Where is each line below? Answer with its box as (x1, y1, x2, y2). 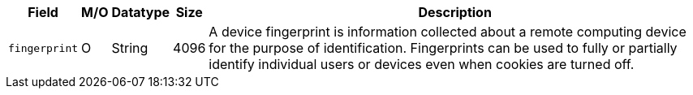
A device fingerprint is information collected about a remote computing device (209, 24, 687, 40)
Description (418, 4, 492, 20)
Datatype (111, 4, 170, 20)
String (111, 40, 148, 56)
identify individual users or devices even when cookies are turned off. (209, 56, 635, 72)
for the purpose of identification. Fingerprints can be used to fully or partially (209, 40, 678, 56)
